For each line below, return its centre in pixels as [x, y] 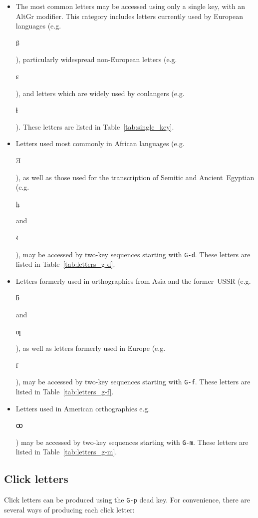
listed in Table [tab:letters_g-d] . [65, 264]
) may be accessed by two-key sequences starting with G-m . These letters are [132, 442]
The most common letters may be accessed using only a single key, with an [130, 6]
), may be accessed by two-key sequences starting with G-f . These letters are [133, 382]
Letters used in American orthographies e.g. [83, 408]
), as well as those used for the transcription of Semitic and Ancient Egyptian [135, 177]
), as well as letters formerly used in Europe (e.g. [91, 348]
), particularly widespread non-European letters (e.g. [96, 59]
